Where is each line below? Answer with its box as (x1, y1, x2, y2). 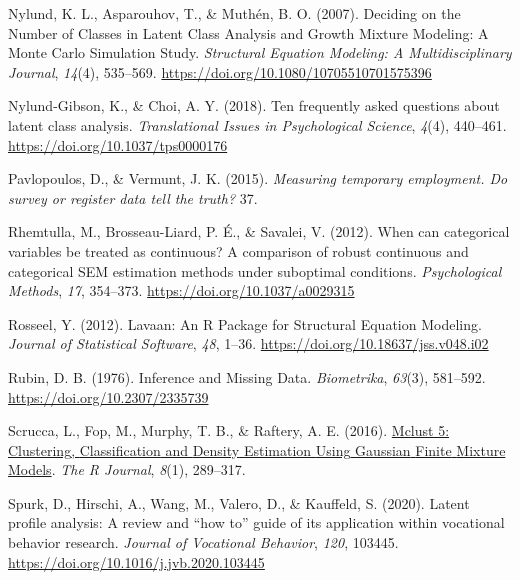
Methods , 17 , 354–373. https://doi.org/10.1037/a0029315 (8, 280, 355, 301)
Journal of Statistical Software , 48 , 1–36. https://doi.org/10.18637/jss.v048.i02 (8, 333, 489, 354)
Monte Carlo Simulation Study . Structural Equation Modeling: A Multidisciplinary (8, 42, 512, 63)
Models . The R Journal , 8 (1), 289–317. (8, 459, 246, 480)
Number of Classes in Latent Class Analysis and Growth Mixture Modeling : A (8, 22, 489, 43)
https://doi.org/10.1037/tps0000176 (8, 134, 228, 155)
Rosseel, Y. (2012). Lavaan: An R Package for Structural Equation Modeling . (8, 313, 482, 334)
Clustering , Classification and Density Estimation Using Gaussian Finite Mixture (8, 439, 506, 460)
